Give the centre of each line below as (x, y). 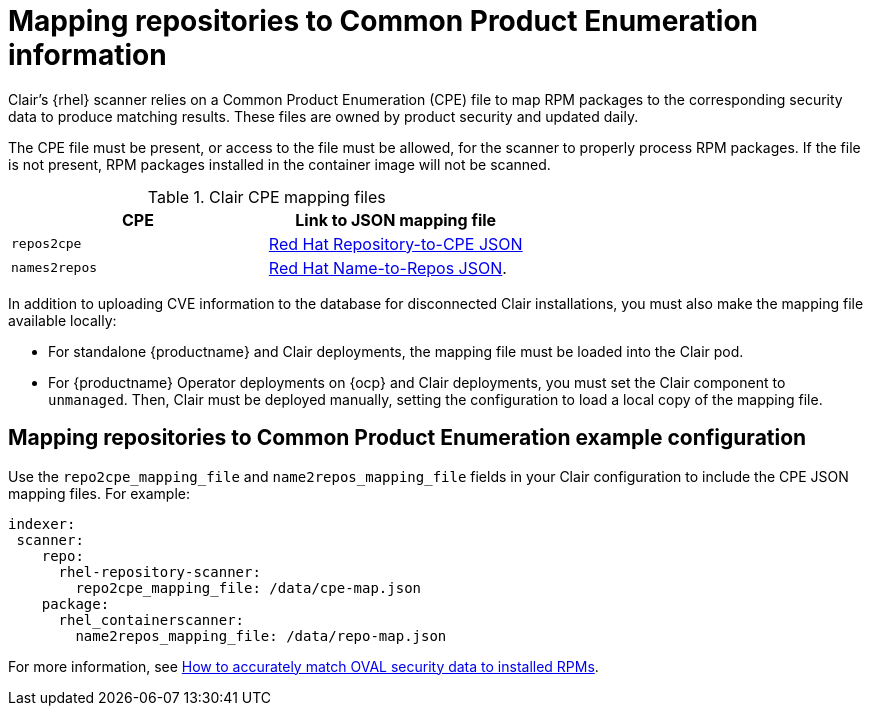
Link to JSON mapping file (396, 219)
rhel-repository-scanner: (159, 571)
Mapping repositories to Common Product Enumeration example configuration (407, 438)
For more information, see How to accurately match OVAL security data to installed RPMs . (303, 666)
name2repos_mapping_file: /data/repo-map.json (261, 635)
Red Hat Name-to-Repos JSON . (387, 267)
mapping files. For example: (99, 493)
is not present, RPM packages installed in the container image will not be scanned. (279, 164)
